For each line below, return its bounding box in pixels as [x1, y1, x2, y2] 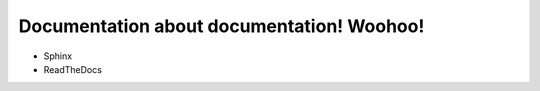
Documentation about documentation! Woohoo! [18, 15, 425, 37]
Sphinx [43, 50, 73, 62]
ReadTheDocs [43, 63, 102, 75]
